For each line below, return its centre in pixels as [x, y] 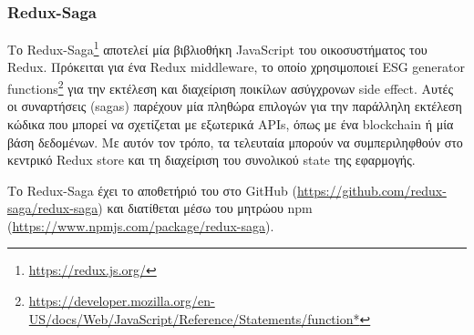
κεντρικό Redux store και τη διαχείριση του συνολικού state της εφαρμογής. [211, 160]
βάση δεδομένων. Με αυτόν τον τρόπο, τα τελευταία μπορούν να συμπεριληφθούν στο [235, 142]
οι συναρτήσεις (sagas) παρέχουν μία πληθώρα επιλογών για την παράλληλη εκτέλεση [235, 106]
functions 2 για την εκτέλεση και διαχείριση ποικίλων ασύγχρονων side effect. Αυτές [231, 87]
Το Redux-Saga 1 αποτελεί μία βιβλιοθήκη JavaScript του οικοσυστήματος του [217, 48]
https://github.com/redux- [371, 190]
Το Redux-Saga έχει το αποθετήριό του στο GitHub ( [152, 190]
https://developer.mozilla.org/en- [122, 301]
